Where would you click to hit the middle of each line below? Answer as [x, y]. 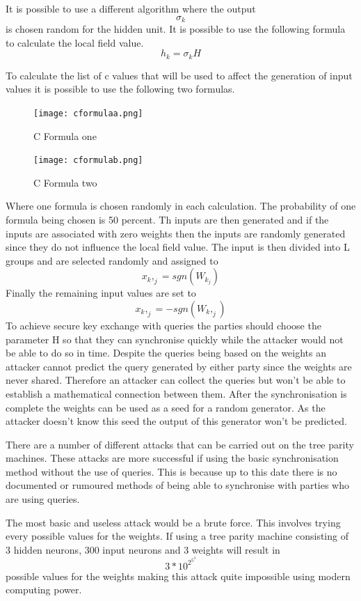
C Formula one [65, 135]
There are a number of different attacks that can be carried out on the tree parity [180, 444]
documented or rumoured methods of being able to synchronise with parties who [178, 485]
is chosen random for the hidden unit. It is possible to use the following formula [176, 29]
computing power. [44, 590]
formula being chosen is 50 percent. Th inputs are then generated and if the [167, 219]
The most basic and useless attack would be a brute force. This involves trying [173, 522]
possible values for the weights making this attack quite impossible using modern [178, 576]
